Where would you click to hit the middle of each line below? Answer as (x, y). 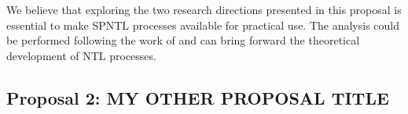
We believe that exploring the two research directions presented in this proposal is (204, 9)
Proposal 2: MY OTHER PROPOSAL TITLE (198, 97)
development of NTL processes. (81, 55)
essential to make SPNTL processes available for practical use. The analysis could (203, 25)
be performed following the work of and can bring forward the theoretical (183, 40)
